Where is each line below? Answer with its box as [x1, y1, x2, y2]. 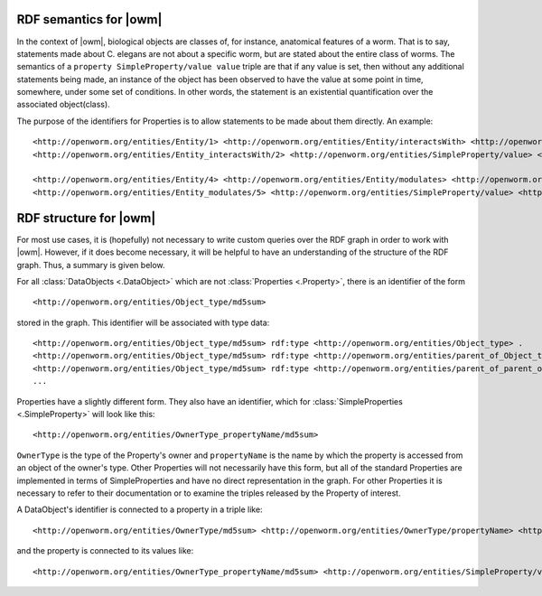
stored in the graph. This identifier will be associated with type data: [16, 317, 270, 328]
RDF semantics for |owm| [16, 12, 163, 27]
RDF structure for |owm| [16, 210, 156, 226]
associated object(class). [16, 99, 110, 110]
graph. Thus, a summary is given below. [16, 259, 166, 270]
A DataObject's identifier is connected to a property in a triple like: [16, 504, 263, 515]
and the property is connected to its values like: [16, 545, 194, 556]
